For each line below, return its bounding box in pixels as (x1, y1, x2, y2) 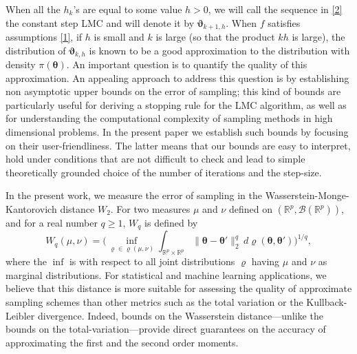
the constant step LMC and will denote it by (6, 15, 195, 30)
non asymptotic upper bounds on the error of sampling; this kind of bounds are (6, 84, 341, 98)
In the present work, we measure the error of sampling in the (6, 188, 262, 202)
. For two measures (110, 202, 191, 216)
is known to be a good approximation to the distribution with (89, 43, 350, 57)
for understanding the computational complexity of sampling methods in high (6, 111, 333, 125)
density (6, 57, 36, 72)
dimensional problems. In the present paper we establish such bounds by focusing (6, 125, 349, 139)
